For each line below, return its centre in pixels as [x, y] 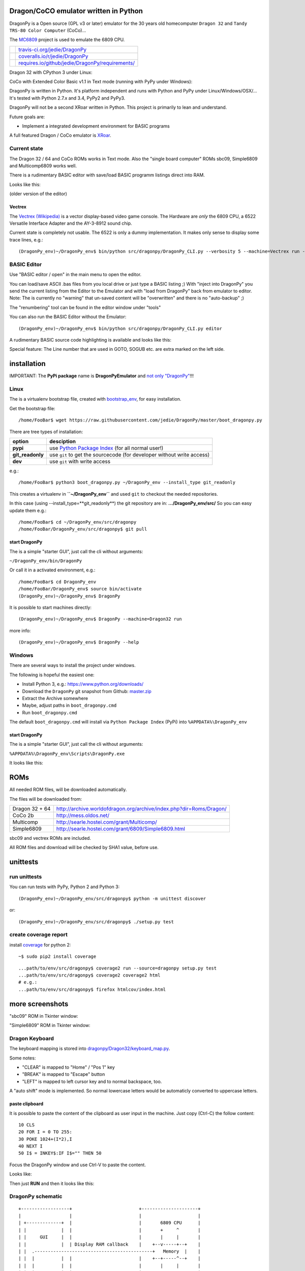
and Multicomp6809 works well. [43, 166]
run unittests [26, 877]
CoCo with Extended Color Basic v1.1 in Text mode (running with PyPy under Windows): [101, 82]
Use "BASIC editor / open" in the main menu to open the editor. [75, 275]
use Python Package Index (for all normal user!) [106, 448]
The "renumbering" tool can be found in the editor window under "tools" [85, 307]
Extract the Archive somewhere [55, 698]
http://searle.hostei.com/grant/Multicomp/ [107, 822]
